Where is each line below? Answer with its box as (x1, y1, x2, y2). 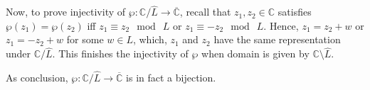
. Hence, (263, 18, 299, 33)
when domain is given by (201, 46, 310, 61)
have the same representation (213, 32, 341, 47)
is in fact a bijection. (126, 70, 216, 85)
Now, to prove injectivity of (6, 4, 126, 19)
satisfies (277, 4, 312, 19)
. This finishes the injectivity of (52, 46, 189, 61)
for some (66, 32, 104, 47)
